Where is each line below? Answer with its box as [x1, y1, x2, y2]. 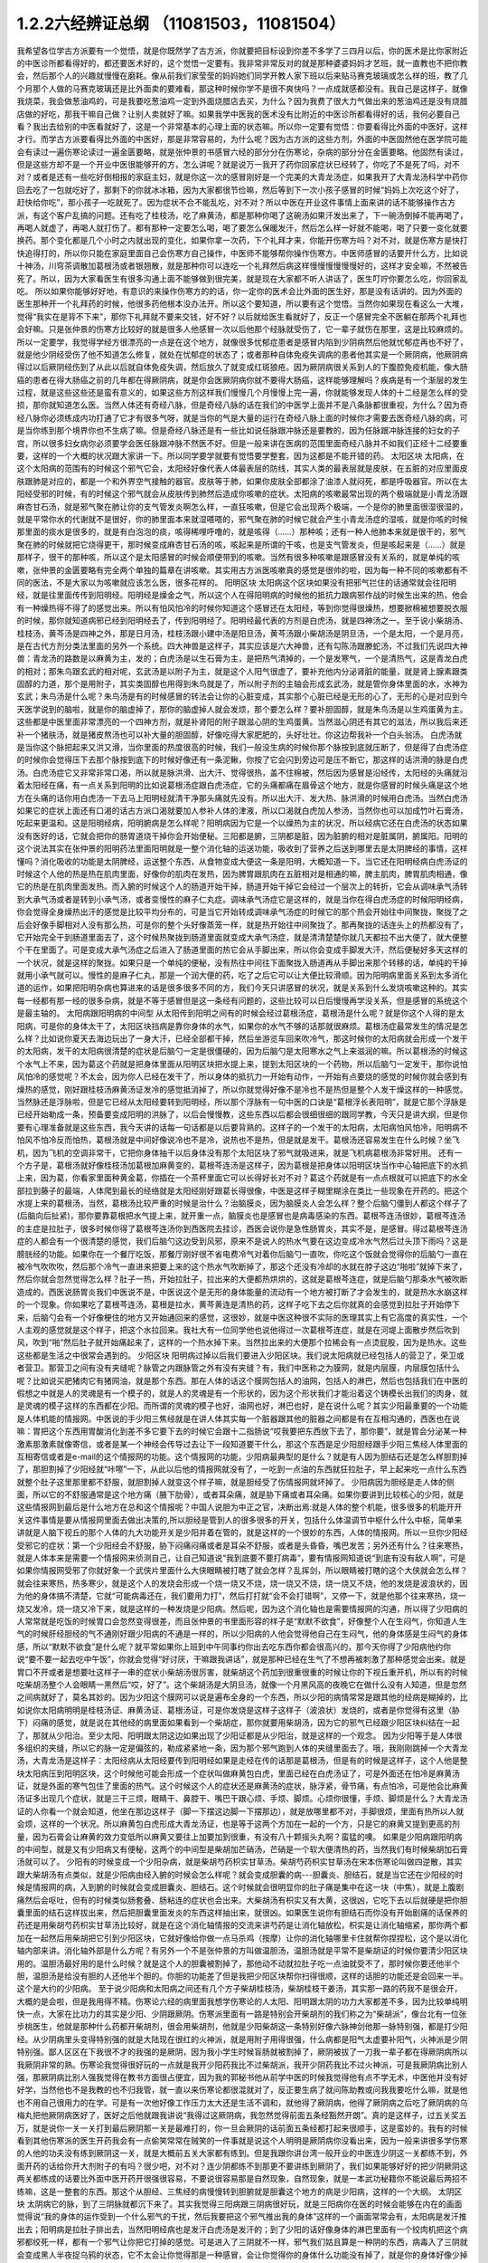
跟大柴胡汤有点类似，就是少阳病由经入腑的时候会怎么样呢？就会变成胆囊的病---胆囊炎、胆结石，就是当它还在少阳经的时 [16, 1869, 464, 1880]
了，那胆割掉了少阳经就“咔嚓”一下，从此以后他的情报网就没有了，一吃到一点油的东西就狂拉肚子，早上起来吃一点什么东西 [16, 1464, 467, 1475]
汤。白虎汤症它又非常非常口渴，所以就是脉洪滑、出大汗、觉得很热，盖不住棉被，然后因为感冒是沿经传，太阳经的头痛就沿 [16, 767, 468, 778]
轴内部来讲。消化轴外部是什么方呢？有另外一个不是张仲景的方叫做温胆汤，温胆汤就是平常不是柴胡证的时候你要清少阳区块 [16, 1945, 468, 1956]
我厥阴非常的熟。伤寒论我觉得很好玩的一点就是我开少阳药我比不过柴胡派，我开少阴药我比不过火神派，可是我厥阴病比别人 [16, 2059, 468, 2070]
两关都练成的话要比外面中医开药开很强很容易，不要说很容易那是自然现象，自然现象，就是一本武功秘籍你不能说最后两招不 [16, 2173, 468, 2184]
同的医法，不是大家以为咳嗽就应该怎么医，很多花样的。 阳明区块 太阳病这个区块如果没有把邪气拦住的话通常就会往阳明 [16, 577, 456, 587]
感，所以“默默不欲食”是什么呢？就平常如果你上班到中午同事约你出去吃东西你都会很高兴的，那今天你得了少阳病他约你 [16, 1641, 452, 1652]
